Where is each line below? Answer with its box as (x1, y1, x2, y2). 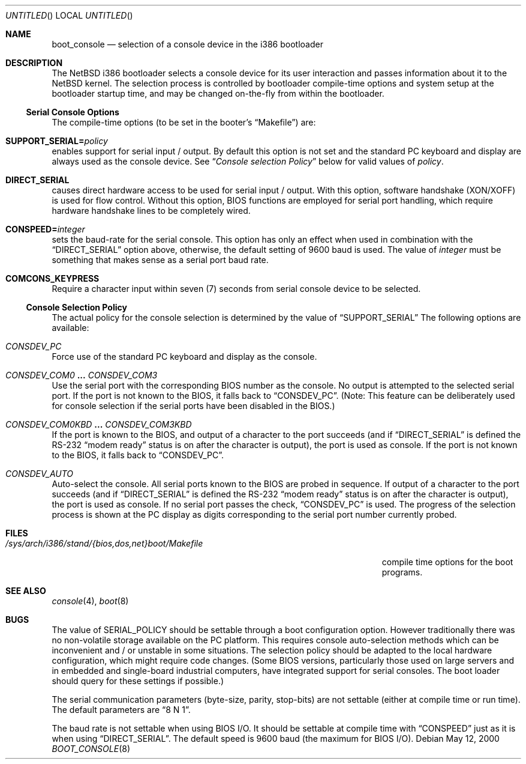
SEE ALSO (5, 586, 46, 596)
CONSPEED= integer (5, 224, 85, 234)
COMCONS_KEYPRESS (5, 273, 100, 283)
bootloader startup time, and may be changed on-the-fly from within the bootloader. (52, 88, 384, 99)
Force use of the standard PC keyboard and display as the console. (52, 351, 317, 362)
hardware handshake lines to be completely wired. (52, 205, 251, 216)
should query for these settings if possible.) (52, 676, 224, 686)
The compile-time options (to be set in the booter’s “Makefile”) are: (52, 117, 316, 127)
